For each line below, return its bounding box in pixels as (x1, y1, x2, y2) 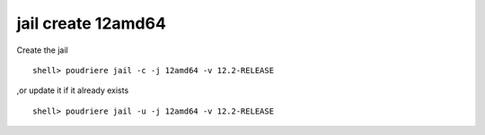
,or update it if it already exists (16, 85, 129, 96)
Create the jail (16, 45, 68, 55)
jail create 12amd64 (16, 13, 166, 33)
